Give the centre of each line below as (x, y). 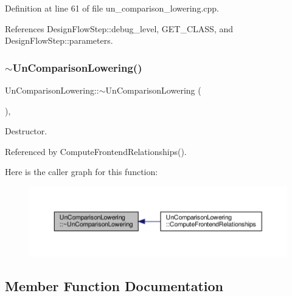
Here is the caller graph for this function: (82, 172)
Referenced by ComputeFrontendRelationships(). (96, 151)
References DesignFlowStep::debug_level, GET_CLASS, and (119, 28)
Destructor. (26, 131)
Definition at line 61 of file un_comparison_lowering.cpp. (112, 8)
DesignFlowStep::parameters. (59, 40)
